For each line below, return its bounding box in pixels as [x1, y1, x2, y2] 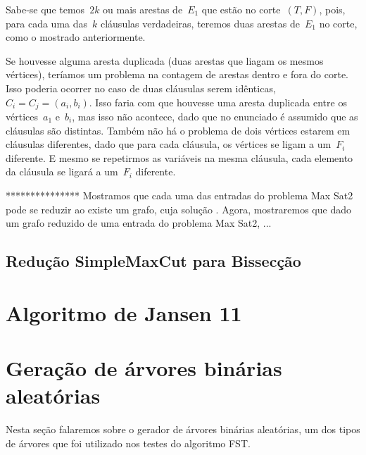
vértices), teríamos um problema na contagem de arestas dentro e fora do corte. [6, 67, 349, 82]
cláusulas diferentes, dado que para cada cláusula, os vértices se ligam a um [6, 137, 332, 151]
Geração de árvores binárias [6, 354, 282, 382]
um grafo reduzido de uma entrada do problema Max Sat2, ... [6, 216, 272, 230]
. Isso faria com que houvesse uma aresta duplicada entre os [89, 94, 347, 109]
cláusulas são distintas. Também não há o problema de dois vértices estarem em [6, 123, 351, 137]
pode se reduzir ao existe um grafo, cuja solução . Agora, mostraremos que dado [6, 201, 351, 216]
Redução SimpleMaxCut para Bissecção [6, 250, 301, 272]
